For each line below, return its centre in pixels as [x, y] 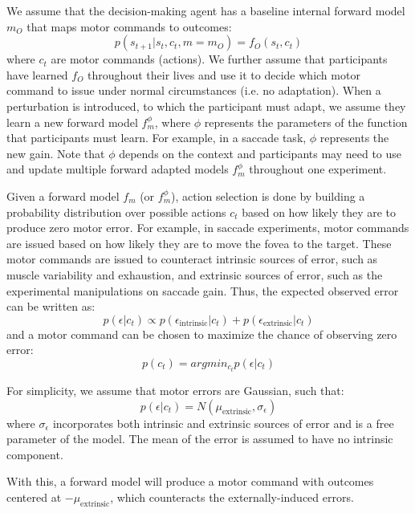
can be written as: [51, 306]
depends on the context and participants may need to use [260, 153]
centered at [34, 497]
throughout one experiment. [318, 169]
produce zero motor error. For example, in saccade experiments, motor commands [208, 228]
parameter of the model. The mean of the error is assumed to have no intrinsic [200, 439]
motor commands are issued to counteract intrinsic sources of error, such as [192, 259]
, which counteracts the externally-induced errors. [232, 497]
